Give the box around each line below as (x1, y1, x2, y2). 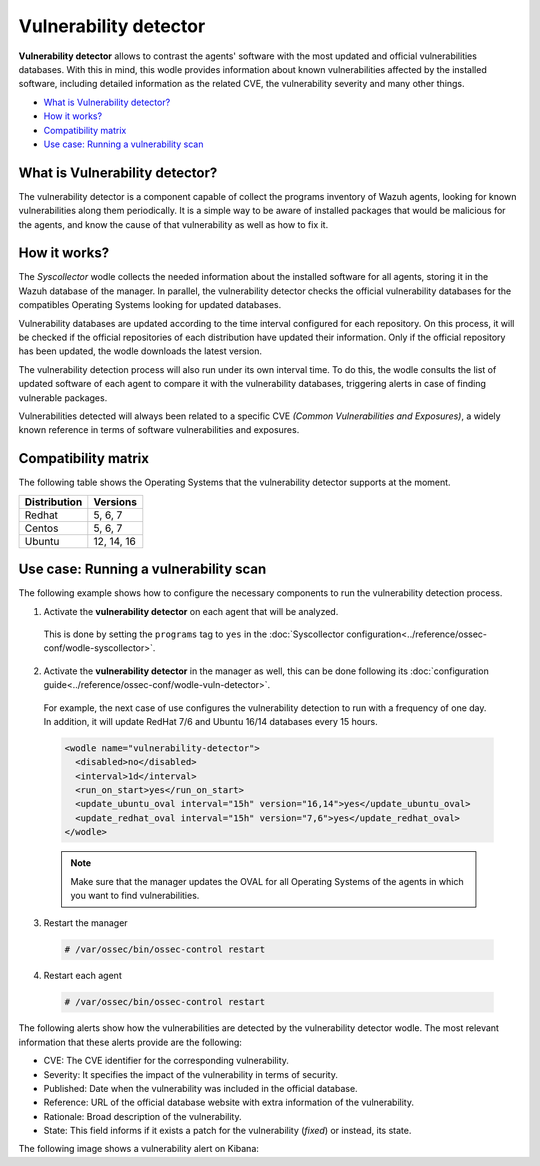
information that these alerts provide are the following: (18, 1036, 242, 1048)
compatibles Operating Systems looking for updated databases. (18, 299, 282, 311)
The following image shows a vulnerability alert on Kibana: (18, 1143, 260, 1155)
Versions (93, 495, 137, 509)
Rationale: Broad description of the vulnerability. (43, 1110, 242, 1122)
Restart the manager (43, 917, 129, 929)
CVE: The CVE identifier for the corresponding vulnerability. (43, 1055, 290, 1067)
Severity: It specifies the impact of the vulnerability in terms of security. (43, 1068, 339, 1080)
